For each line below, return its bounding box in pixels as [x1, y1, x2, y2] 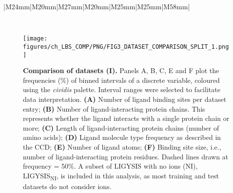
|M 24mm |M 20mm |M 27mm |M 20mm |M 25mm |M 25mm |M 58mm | [3, 1, 190, 11]
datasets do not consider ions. [23, 181, 112, 191]
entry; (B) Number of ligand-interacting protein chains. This [23, 103, 205, 114]
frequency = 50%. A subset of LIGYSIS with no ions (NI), [23, 161, 198, 171]
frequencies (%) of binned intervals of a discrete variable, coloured [23, 75, 220, 85]
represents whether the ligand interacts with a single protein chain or [23, 113, 230, 123]
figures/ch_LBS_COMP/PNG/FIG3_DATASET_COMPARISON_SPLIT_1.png [23, 43, 229, 50]
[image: [23, 35, 48, 42]
